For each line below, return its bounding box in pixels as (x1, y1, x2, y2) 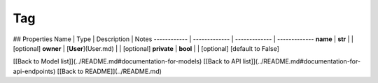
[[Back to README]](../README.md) (57, 67, 162, 75)
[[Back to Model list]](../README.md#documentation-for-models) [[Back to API (13, 57, 241, 66)
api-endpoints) (13, 67, 56, 75)
